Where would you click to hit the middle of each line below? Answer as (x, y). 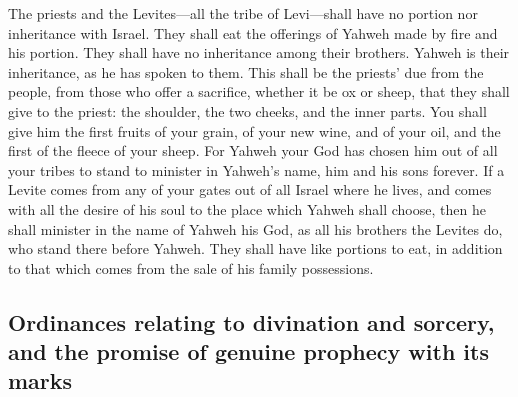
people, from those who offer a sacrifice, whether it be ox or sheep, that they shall (259, 91)
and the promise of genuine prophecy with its (248, 351)
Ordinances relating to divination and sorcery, (251, 321)
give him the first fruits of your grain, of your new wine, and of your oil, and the (254, 130)
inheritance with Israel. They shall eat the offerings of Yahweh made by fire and (253, 32)
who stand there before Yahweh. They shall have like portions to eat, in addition (255, 248)
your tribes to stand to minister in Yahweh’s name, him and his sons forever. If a (256, 169)
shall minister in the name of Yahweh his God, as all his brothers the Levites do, (255, 228)
